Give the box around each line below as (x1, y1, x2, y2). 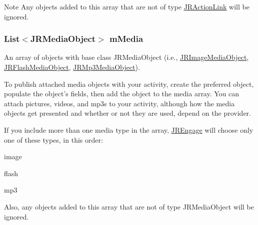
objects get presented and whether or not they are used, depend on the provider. (4, 108, 251, 118)
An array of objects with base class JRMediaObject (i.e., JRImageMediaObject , (4, 52, 249, 62)
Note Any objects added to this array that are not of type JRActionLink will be (4, 1, 249, 11)
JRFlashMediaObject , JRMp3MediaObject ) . (4, 62, 140, 72)
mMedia (109, 32, 143, 45)
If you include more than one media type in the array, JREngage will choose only (4, 124, 253, 135)
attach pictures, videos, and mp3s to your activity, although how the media (4, 98, 235, 108)
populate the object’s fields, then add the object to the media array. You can (4, 88, 239, 99)
